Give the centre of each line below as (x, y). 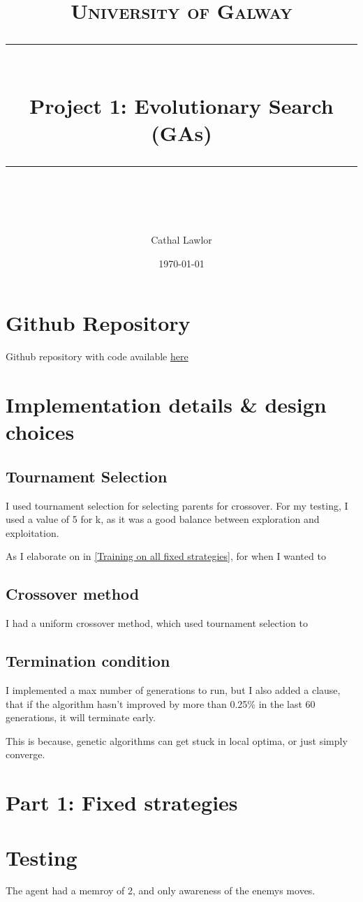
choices (40, 432)
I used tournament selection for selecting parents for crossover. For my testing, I (177, 505)
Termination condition (88, 661)
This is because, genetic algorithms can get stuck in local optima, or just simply (177, 740)
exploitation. (32, 532)
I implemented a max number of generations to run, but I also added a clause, (173, 689)
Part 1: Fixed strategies (122, 803)
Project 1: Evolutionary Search (181, 105)
